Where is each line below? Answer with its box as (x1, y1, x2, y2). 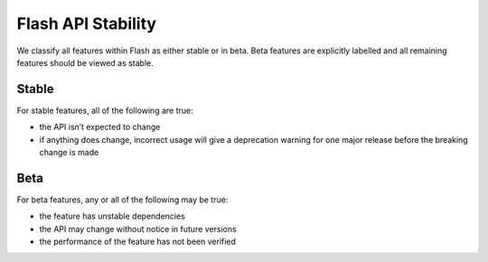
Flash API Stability (16, 14, 157, 33)
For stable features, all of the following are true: (16, 105, 193, 116)
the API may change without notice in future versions (39, 223, 237, 234)
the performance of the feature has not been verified (39, 236, 237, 248)
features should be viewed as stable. (16, 57, 154, 68)
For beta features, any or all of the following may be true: (16, 194, 229, 205)
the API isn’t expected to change (39, 122, 161, 133)
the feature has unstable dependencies (39, 211, 185, 221)
